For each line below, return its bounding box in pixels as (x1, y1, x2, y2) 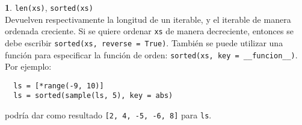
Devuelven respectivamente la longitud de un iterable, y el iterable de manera (5, 13, 291, 25)
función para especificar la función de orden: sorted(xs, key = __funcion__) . (5, 48, 298, 61)
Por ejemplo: (5, 60, 52, 73)
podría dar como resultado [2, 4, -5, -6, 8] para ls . (5, 109, 212, 121)
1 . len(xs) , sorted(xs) (5, 1, 93, 13)
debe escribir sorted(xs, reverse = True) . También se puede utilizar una (5, 36, 283, 49)
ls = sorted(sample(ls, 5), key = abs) (13, 91, 173, 100)
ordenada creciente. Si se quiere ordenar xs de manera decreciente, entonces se (5, 25, 294, 37)
